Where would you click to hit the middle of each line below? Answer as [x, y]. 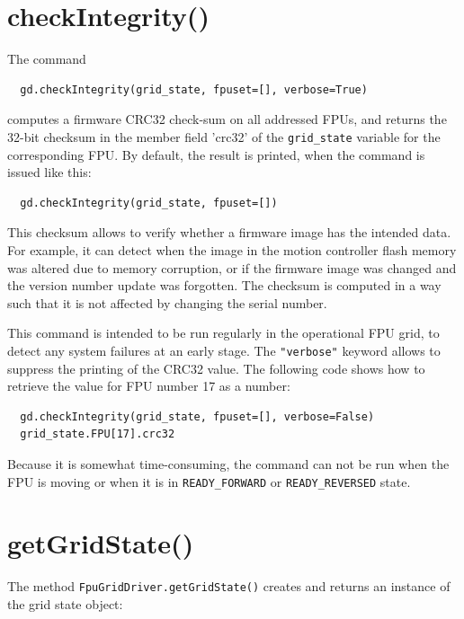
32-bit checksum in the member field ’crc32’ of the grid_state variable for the [224, 136]
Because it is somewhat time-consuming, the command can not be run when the [228, 463]
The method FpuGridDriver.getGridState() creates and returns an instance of [229, 586]
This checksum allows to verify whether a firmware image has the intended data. [229, 232]
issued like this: [49, 172]
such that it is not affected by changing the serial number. [167, 302]
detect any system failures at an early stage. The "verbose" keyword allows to [224, 350]
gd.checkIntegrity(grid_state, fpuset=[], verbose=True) [194, 89]
